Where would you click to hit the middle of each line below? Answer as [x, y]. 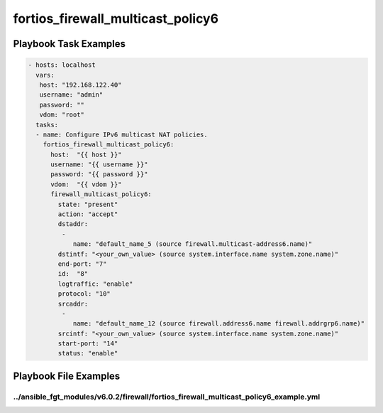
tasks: [47, 125]
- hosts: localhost [62, 65]
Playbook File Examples [67, 376]
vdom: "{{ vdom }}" [86, 184]
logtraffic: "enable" [95, 284]
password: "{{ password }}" [99, 175]
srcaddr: [73, 304]
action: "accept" [88, 214]
